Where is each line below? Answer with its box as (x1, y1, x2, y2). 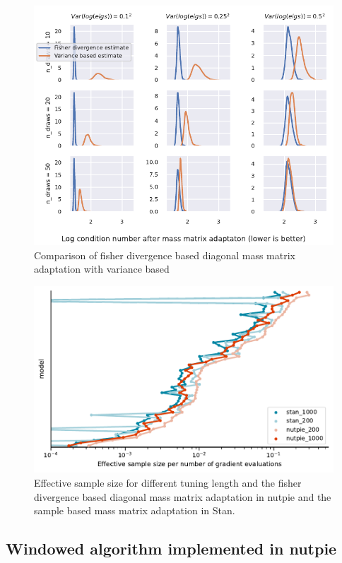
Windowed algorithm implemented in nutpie (6, 538, 337, 559)
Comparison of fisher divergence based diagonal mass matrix (34, 247, 295, 262)
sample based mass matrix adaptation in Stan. (34, 503, 235, 518)
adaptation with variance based (34, 261, 170, 276)
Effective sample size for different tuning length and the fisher (34, 475, 302, 490)
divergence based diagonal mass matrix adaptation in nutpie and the (34, 489, 331, 504)
